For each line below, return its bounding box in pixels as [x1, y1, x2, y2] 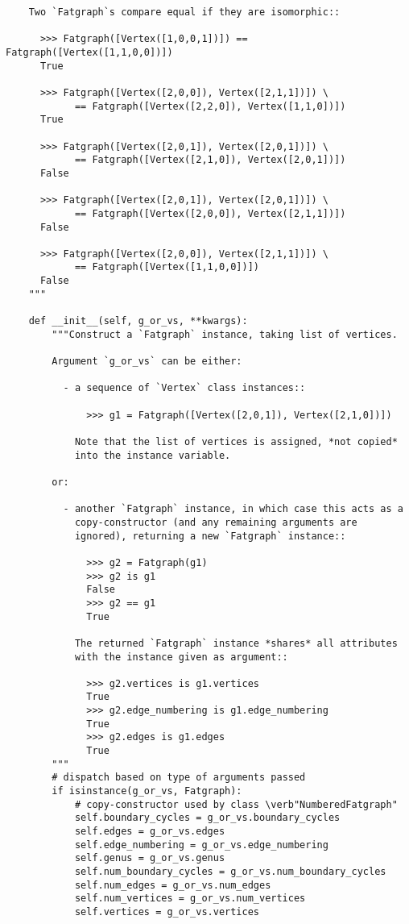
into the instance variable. [74, 449, 231, 461]
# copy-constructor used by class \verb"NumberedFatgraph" [74, 798, 398, 810]
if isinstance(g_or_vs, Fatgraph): [52, 785, 242, 797]
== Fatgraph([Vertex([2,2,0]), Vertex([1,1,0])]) [74, 100, 346, 112]
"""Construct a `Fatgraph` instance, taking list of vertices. [52, 328, 398, 340]
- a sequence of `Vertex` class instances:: [63, 382, 306, 394]
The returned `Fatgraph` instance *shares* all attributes [74, 637, 398, 649]
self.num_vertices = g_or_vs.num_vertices [74, 893, 306, 905]
